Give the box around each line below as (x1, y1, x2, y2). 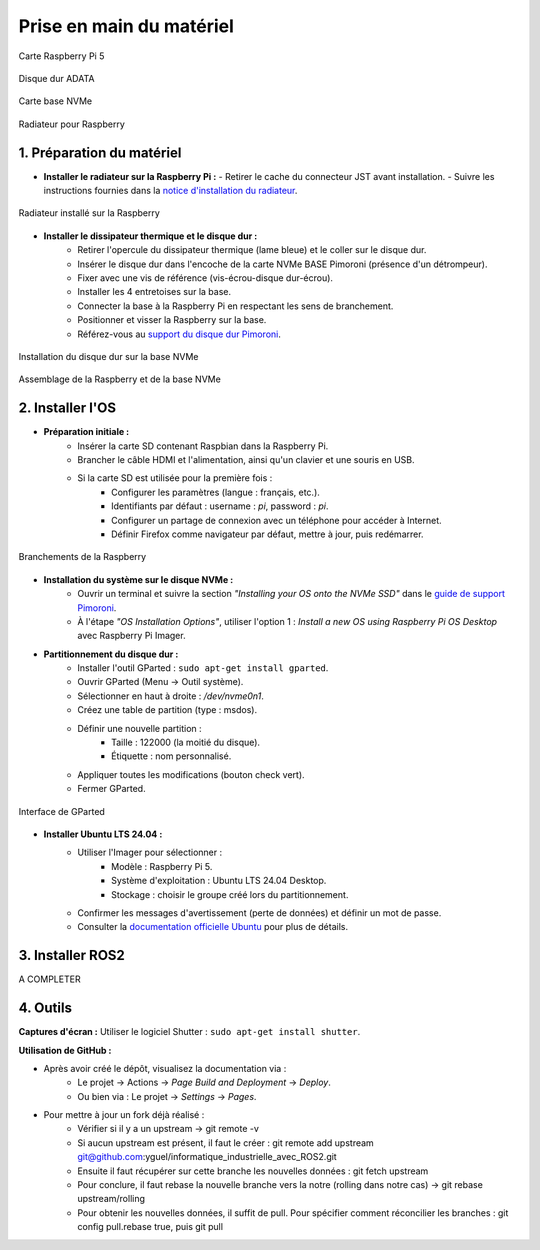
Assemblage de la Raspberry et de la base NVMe (18, 373, 222, 385)
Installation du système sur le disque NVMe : (43, 573, 234, 585)
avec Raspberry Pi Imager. (77, 630, 186, 642)
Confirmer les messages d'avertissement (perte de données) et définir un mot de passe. (77, 906, 442, 919)
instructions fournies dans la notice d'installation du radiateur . (43, 185, 298, 197)
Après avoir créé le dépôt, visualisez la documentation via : (43, 1062, 287, 1074)
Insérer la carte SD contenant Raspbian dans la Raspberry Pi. (77, 440, 329, 452)
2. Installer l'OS (18, 400, 117, 417)
